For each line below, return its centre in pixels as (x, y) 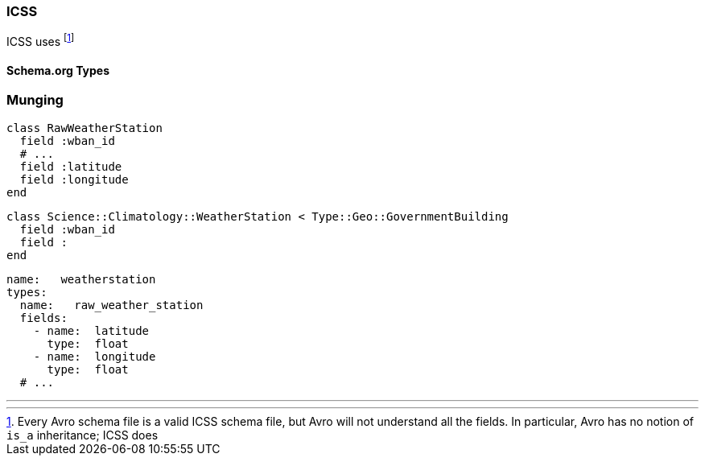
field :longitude (74, 179)
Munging (35, 100)
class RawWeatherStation (85, 128)
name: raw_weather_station (111, 305)
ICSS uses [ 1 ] (41, 41)
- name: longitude (95, 356)
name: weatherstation (81, 279)
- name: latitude (91, 330)
